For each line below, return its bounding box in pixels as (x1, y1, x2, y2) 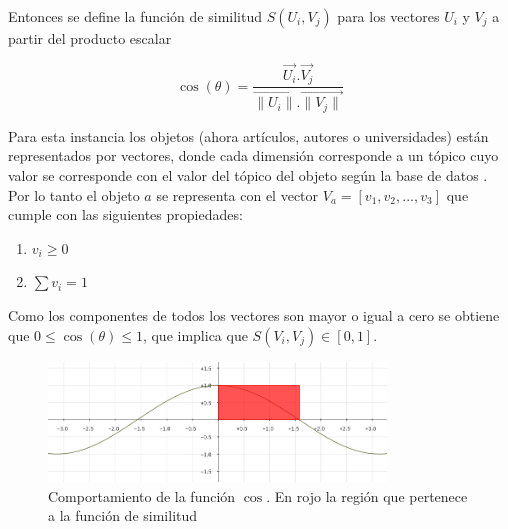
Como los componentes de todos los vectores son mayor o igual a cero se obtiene (8, 304, 500, 325)
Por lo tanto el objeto (8, 184, 140, 205)
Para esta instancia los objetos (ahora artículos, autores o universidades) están (8, 125, 489, 146)
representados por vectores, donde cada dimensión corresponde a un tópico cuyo (8, 145, 499, 166)
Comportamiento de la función (48, 485, 236, 506)
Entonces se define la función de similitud (8, 6, 262, 26)
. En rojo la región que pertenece (266, 485, 468, 506)
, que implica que (142, 324, 248, 345)
